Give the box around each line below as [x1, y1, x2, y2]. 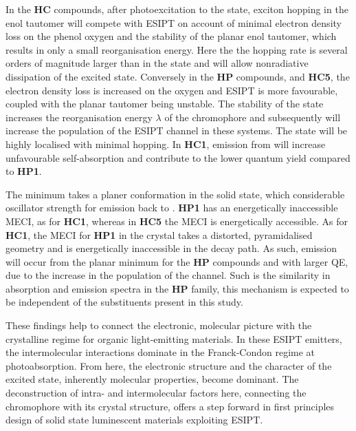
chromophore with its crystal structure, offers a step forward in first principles [5, 399, 335, 413]
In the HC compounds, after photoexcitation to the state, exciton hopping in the [5, 2, 348, 16]
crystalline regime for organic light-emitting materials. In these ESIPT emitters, [5, 331, 342, 346]
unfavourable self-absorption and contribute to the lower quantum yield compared [5, 150, 351, 165]
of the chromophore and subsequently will [164, 109, 341, 124]
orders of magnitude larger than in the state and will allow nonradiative [5, 56, 309, 70]
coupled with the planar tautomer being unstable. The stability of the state [5, 96, 324, 111]
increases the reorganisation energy [5, 109, 153, 124]
